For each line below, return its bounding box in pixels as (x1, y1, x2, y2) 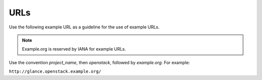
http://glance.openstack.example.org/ (9, 69, 101, 74)
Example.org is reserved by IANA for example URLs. (22, 46, 126, 52)
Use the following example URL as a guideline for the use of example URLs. (9, 24, 160, 30)
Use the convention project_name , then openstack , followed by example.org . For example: (9, 59, 190, 65)
